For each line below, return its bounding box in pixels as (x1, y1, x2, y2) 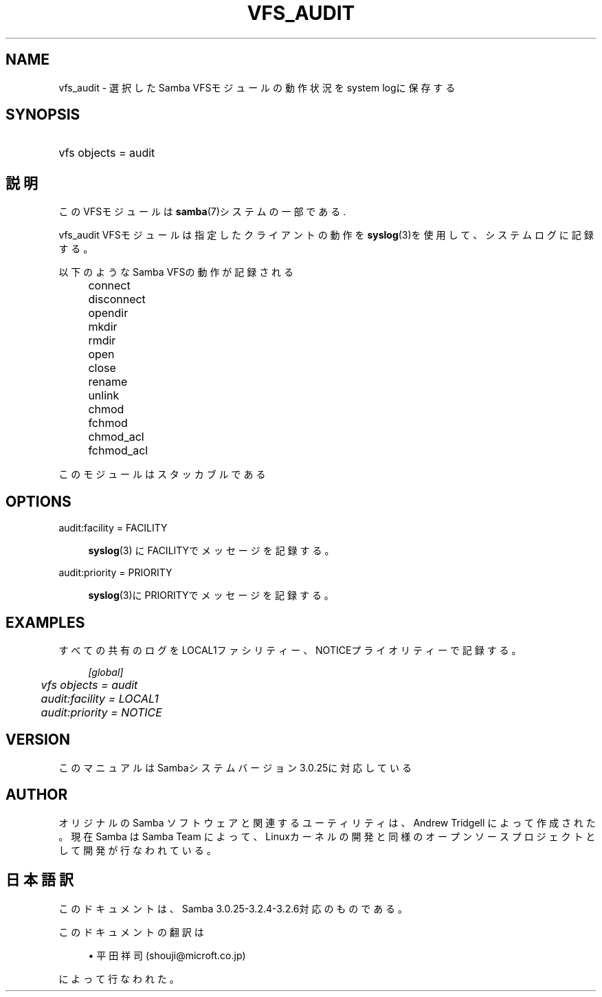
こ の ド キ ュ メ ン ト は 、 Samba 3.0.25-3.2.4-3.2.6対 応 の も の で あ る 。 (58, 902, 408, 914)
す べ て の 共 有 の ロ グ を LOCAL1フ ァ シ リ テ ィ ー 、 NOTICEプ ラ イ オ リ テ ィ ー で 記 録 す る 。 (58, 644, 522, 656)
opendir (88, 306, 129, 320)
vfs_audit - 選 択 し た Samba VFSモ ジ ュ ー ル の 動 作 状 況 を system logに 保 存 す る (58, 81, 456, 94)
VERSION (5, 731, 71, 749)
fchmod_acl (88, 443, 148, 458)
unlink (88, 388, 120, 403)
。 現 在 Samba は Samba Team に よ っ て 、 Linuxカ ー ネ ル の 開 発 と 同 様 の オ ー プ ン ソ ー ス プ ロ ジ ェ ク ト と (58, 830, 596, 842)
